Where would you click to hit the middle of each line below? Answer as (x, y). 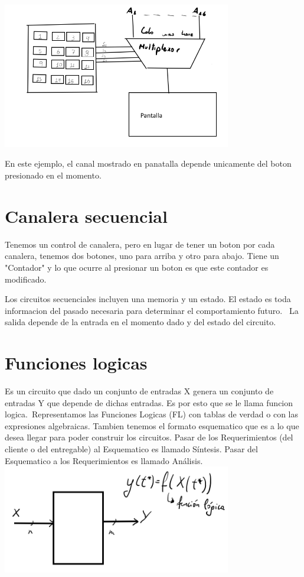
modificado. (26, 279)
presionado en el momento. (53, 175)
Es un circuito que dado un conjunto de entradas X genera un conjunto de (139, 391)
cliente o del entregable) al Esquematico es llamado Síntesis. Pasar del (131, 448)
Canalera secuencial (86, 215)
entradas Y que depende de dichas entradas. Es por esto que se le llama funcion (149, 402)
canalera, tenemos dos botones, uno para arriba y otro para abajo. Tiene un (142, 256)
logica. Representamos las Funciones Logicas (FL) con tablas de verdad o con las (151, 414)
